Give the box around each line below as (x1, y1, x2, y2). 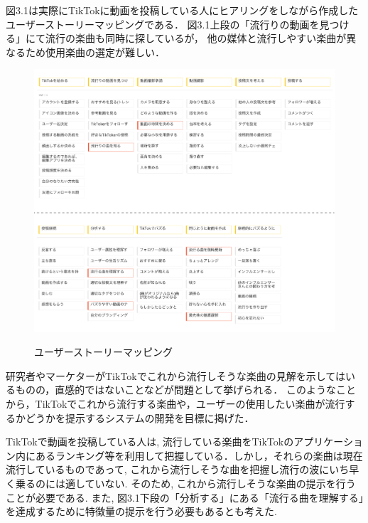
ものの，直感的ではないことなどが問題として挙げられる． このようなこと (15, 382, 356, 397)
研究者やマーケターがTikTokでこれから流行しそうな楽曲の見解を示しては (6, 368, 346, 383)
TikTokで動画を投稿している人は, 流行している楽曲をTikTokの (6, 434, 294, 449)
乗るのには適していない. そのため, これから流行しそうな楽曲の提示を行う (15, 476, 356, 490)
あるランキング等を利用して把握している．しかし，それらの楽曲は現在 (35, 448, 363, 463)
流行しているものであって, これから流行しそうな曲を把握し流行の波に (6, 462, 330, 477)
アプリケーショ (293, 434, 363, 449)
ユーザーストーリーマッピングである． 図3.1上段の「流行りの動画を (6, 16, 320, 31)
